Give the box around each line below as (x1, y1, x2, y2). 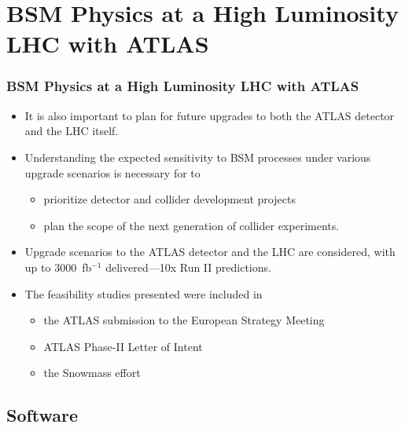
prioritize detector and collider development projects (43, 191, 296, 207)
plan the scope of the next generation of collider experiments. (43, 217, 340, 233)
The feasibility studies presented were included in (24, 285, 263, 302)
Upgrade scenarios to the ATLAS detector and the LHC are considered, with (24, 243, 396, 260)
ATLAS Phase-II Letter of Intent (43, 338, 203, 354)
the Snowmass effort (43, 364, 141, 381)
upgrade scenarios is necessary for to (24, 164, 201, 181)
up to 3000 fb (24, 258, 92, 275)
